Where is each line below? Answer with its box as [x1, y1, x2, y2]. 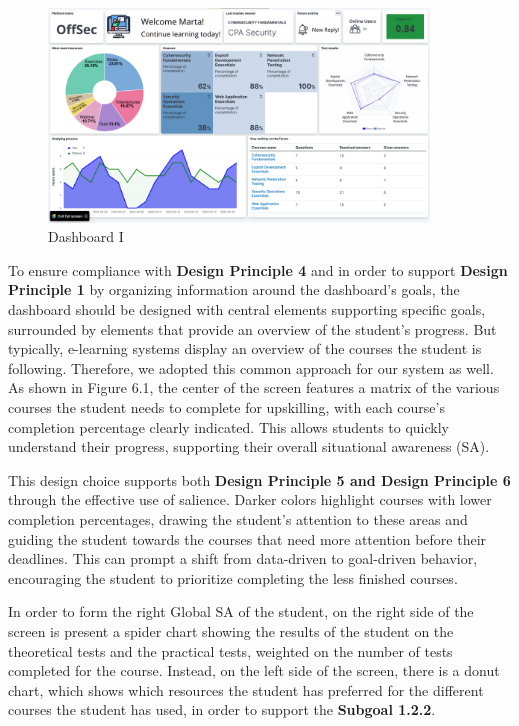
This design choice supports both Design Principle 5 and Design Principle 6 [8, 469, 511, 490]
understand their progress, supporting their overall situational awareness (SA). [8, 436, 490, 457]
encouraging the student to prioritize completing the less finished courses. [8, 567, 458, 588]
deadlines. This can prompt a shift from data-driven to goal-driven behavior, [8, 548, 478, 569]
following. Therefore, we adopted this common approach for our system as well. [8, 357, 494, 378]
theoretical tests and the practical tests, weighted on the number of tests [8, 640, 453, 661]
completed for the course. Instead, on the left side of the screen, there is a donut [8, 660, 500, 681]
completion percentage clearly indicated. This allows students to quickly [8, 416, 449, 437]
